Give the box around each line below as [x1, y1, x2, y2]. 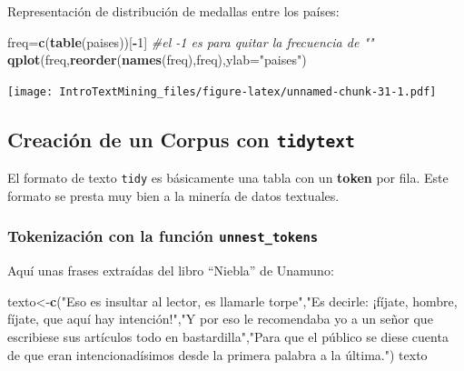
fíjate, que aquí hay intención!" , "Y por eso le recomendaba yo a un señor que [7, 309, 433, 328]
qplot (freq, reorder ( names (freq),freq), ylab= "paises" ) [7, 50, 307, 69]
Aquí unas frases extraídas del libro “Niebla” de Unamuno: [7, 261, 334, 280]
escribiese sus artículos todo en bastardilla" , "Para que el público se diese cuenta [7, 327, 449, 346]
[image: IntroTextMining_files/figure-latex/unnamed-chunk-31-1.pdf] [7, 85, 437, 98]
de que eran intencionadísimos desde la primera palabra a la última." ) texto [7, 345, 428, 364]
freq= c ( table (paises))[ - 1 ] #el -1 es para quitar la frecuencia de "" [7, 32, 374, 51]
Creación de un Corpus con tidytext [7, 125, 355, 153]
